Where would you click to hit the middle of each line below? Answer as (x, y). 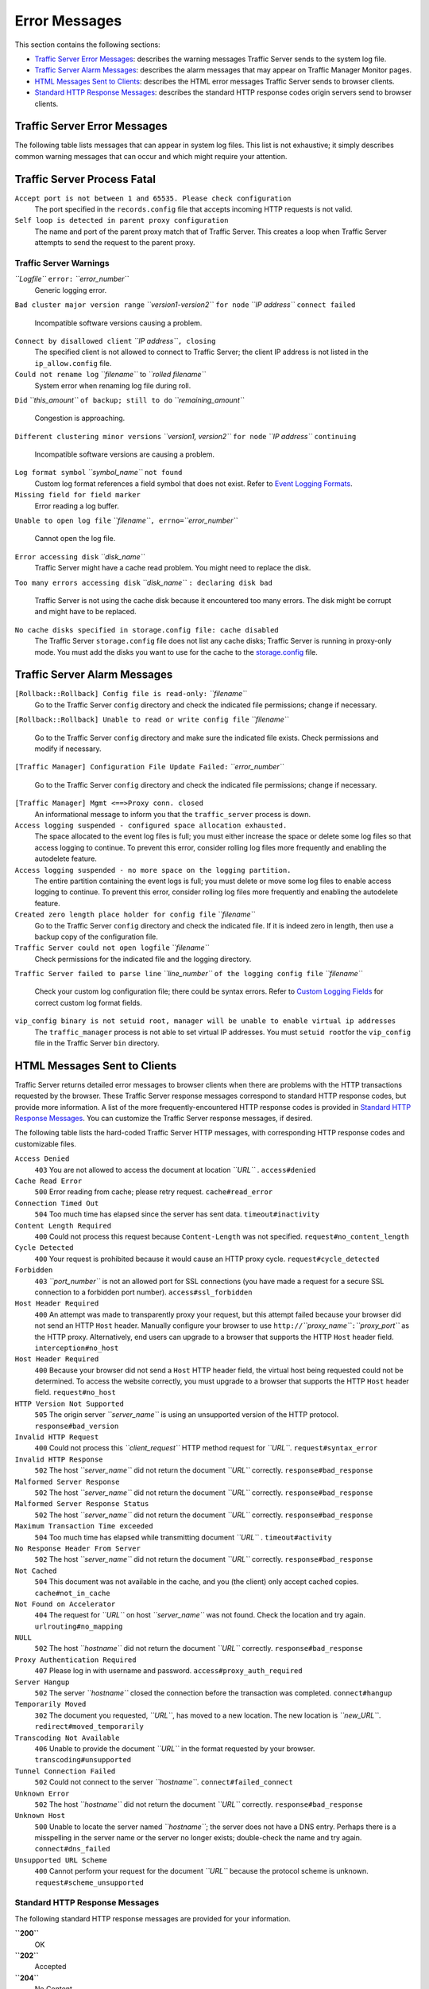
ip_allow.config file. (73, 363)
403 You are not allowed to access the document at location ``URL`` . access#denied (175, 1170)
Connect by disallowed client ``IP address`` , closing (115, 341)
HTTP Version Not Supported (70, 1403)
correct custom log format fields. (89, 1002)
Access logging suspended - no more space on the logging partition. (153, 870)
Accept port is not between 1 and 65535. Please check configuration (153, 198)
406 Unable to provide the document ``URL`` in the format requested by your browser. (175, 1748)
